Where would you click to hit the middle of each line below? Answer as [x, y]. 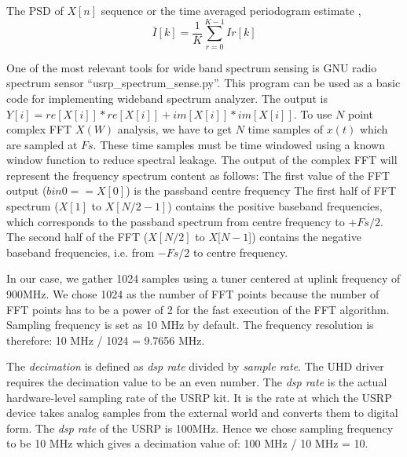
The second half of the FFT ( [77, 237]
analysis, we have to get [175, 129]
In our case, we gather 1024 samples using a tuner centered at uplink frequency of [203, 278]
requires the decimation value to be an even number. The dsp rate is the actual [197, 382]
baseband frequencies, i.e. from [81, 252]
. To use [313, 113]
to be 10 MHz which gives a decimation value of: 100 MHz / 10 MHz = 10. [187, 443]
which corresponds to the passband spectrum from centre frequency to [176, 221]
